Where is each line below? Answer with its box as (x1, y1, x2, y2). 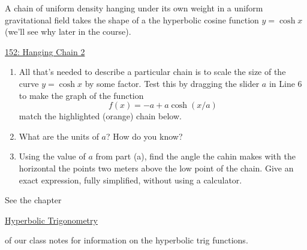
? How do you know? (106, 129, 183, 142)
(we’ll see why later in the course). (5, 25, 131, 38)
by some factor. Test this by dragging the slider (85, 77, 260, 89)
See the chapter (5, 194, 62, 206)
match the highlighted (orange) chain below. (19, 110, 182, 122)
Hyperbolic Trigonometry (5, 213, 98, 226)
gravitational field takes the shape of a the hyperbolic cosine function (5, 13, 259, 26)
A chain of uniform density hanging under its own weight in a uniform (5, 2, 263, 14)
